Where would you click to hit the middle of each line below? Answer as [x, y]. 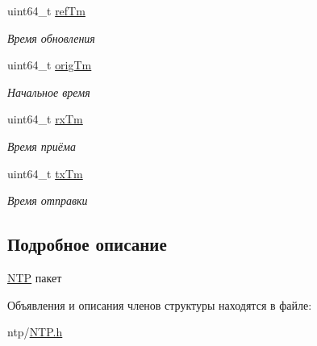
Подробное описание [87, 244]
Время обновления [51, 38]
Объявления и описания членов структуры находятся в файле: [160, 304]
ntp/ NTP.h [35, 332]
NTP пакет [35, 277]
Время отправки [48, 200]
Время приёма [42, 146]
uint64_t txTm [45, 173]
